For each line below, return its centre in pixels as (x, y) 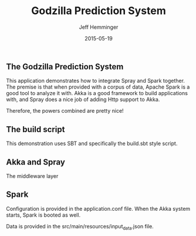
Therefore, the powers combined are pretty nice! (65, 111)
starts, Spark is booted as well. (43, 215)
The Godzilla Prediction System (65, 67)
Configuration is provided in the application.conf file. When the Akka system (98, 208)
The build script (36, 129)
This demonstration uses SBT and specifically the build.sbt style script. (92, 144)
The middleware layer (32, 176)
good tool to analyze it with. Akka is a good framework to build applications (97, 93)
